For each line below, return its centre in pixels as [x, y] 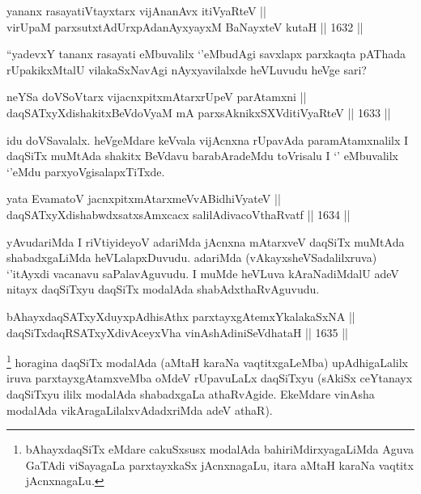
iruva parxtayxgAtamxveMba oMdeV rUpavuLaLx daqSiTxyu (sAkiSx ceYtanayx [210, 378]
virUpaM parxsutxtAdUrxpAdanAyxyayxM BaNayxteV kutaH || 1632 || [185, 26]
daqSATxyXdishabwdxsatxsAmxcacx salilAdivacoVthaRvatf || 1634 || [179, 214]
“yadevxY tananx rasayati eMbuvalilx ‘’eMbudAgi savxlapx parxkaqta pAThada [206, 54]
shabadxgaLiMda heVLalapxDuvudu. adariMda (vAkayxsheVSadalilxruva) [192, 258]
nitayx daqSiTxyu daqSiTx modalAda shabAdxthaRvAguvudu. [163, 289]
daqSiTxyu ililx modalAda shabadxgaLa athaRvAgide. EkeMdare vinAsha [191, 393]
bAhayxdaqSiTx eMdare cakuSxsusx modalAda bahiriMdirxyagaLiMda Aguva [220, 449]
